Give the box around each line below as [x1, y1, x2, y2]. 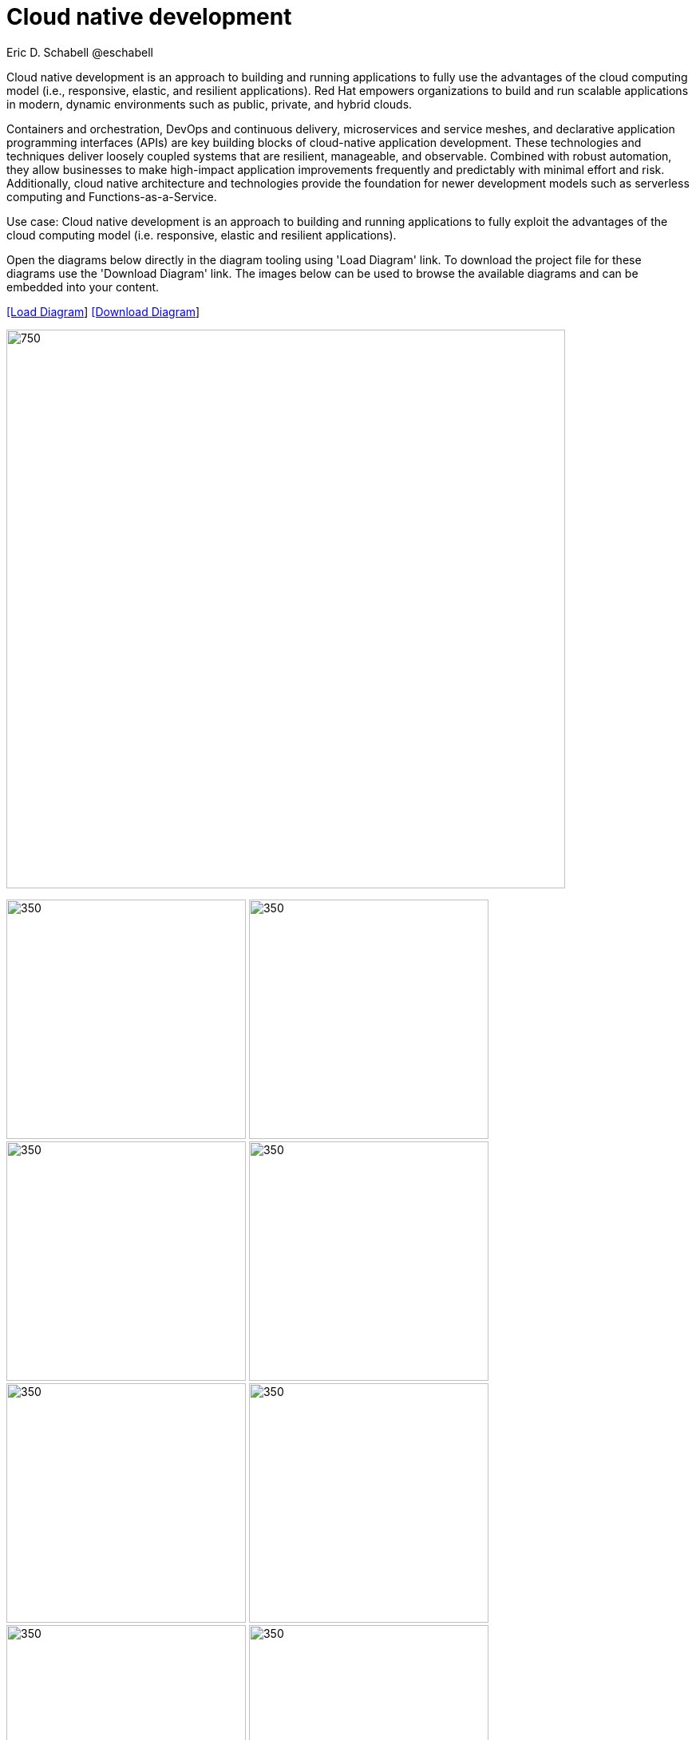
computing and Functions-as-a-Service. [6, 189, 217, 204]
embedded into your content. [6, 279, 160, 294]
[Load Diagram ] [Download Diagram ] [6, 304, 200, 318]
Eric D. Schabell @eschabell [6, 45, 153, 59]
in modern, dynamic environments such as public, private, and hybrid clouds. [6, 97, 413, 111]
